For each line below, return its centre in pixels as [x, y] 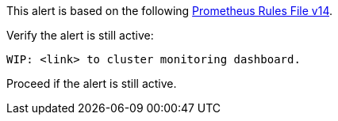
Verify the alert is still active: [80, 35]
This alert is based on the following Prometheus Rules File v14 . [170, 11]
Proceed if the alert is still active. [92, 83]
